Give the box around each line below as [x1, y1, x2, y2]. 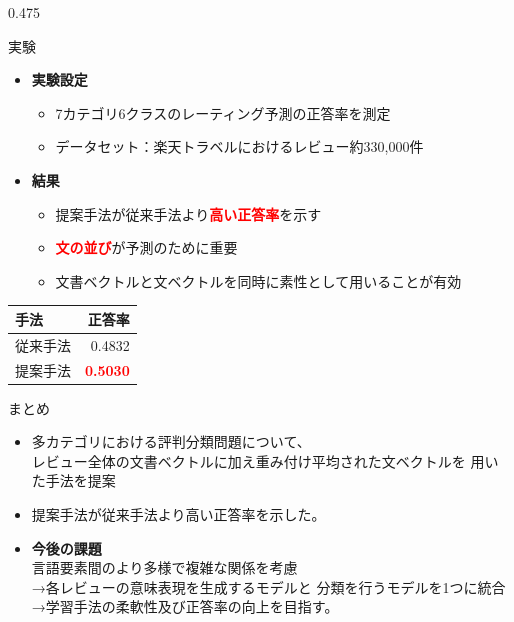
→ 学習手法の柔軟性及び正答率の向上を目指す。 [31, 596, 339, 617]
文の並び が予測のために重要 [55, 237, 238, 258]
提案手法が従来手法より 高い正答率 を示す [55, 203, 322, 224]
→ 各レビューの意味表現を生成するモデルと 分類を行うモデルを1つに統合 [31, 576, 506, 597]
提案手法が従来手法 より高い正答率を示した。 [31, 504, 326, 524]
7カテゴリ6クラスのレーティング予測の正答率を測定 [55, 102, 391, 123]
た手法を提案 [31, 470, 116, 491]
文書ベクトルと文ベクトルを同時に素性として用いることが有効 [55, 270, 462, 291]
